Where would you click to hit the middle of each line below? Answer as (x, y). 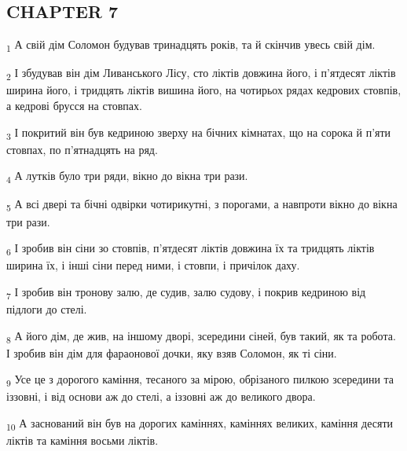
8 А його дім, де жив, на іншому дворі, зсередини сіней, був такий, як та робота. (201, 336)
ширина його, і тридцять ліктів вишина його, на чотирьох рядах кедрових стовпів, (204, 90)
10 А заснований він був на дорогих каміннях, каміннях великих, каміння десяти (200, 424)
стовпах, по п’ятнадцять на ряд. (82, 149)
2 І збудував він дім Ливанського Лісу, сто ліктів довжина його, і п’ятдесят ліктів (201, 74)
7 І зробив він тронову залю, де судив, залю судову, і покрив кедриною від (186, 292)
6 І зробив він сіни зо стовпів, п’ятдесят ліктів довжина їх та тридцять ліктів (191, 249)
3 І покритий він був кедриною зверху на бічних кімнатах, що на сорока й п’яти (199, 133)
